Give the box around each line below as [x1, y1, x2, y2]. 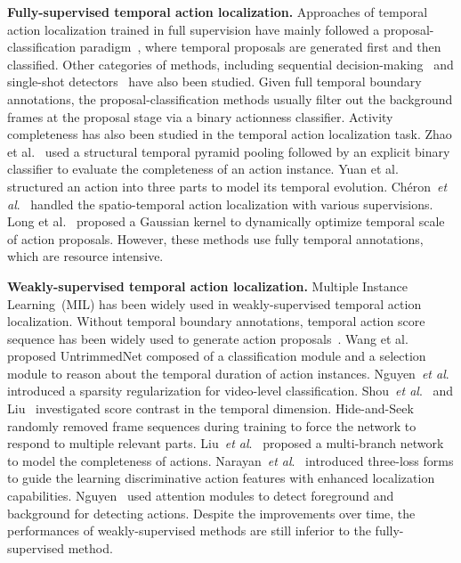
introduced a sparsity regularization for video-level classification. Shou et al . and [7, 381, 454, 400]
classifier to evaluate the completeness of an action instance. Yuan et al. [7, 159, 399, 178]
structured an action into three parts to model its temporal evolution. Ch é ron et [7, 176, 448, 195]
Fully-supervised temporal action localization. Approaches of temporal [7, 3, 428, 20]
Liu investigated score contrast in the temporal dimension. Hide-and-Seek [7, 399, 414, 418]
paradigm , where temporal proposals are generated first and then [79, 37, 441, 56]
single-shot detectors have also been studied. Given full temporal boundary [7, 72, 422, 91]
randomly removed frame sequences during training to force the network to [7, 416, 417, 435]
